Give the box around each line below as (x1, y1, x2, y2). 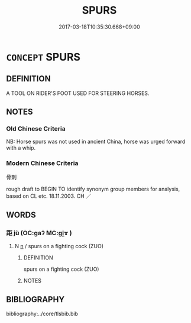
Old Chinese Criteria (6, 125, 66, 133)
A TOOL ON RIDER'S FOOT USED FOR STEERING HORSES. (6, 90, 150, 97)
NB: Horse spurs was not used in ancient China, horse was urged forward (6, 138, 186, 145)
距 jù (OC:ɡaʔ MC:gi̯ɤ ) (6, 229, 72, 237)
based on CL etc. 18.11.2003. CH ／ (6, 192, 92, 199)
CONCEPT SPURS (6, 50, 81, 64)
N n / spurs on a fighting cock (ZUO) (14, 243, 104, 250)
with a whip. (6, 144, 36, 151)
